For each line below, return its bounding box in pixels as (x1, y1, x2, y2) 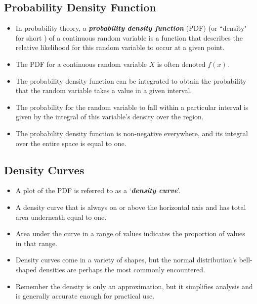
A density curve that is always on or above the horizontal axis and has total (15, 202, 246, 212)
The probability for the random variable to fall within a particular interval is (15, 101, 249, 112)
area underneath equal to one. (15, 211, 107, 222)
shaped (15, 264, 37, 274)
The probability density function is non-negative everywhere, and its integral (15, 128, 248, 138)
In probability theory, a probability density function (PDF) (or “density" (15, 23, 247, 33)
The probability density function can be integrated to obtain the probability (15, 75, 247, 86)
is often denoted (157, 58, 206, 69)
